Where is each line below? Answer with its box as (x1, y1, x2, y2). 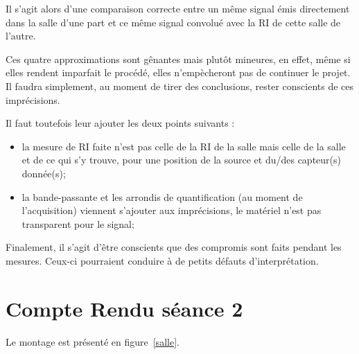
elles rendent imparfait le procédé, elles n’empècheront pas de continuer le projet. (6, 65, 351, 80)
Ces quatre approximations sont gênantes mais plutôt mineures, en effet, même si (6, 51, 351, 66)
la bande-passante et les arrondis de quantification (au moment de (21, 189, 303, 204)
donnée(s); (21, 166, 66, 180)
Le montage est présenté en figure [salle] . (6, 334, 179, 348)
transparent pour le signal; (21, 216, 134, 231)
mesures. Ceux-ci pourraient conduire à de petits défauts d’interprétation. (6, 253, 319, 267)
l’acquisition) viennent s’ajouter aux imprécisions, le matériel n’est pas (21, 203, 322, 218)
